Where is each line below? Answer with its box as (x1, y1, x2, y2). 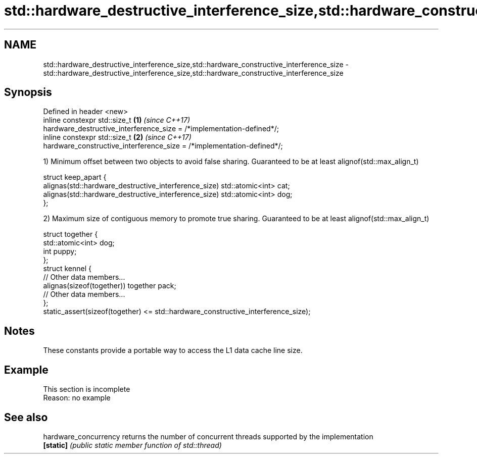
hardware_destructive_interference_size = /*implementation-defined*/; (43, 124, 279, 133)
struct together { (43, 230, 98, 239)
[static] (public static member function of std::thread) (43, 440, 222, 449)
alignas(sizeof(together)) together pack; (43, 281, 176, 290)
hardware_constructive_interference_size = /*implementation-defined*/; (43, 141, 283, 150)
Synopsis (4, 86, 52, 99)
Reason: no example (43, 393, 111, 402)
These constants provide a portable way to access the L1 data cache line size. (43, 346, 303, 355)
